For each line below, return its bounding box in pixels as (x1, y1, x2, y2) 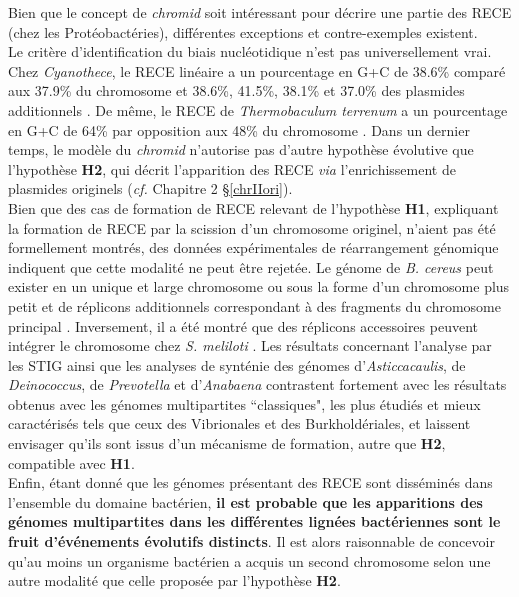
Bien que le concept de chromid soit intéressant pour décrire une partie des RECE (8, 2, 512, 22)
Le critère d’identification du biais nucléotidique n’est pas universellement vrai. (8, 41, 492, 62)
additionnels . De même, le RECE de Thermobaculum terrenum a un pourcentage (8, 99, 508, 120)
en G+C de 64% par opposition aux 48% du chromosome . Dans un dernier (8, 119, 470, 140)
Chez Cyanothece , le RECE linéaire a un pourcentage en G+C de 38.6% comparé (8, 60, 506, 81)
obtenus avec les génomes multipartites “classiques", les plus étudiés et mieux (8, 393, 481, 414)
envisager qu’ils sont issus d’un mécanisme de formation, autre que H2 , (8, 433, 446, 454)
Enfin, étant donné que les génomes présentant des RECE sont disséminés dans (8, 472, 493, 493)
